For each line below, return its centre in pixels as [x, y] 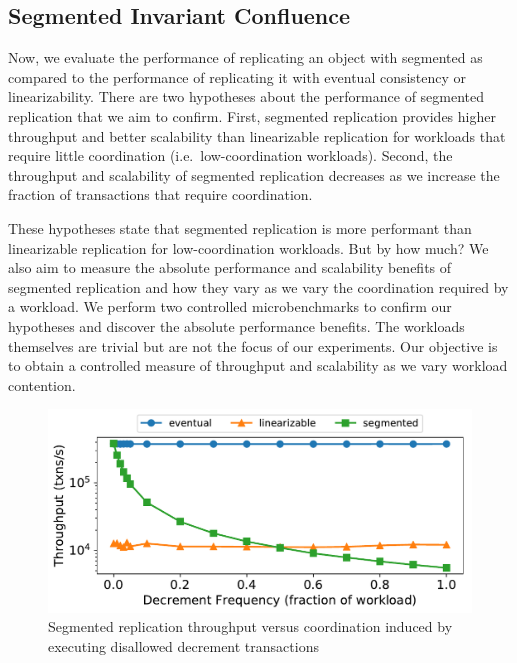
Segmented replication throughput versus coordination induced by [250, 626]
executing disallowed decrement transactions [183, 645]
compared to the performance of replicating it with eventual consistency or [237, 76]
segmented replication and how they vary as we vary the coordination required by [258, 286]
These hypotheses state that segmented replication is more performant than [240, 227]
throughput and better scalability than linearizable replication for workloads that [257, 135]
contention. [42, 384]
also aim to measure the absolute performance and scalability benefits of [230, 267]
